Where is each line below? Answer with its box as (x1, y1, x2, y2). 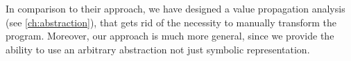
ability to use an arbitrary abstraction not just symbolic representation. (6, 42, 310, 56)
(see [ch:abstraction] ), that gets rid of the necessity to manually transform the (6, 15, 337, 29)
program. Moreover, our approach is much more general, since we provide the (6, 28, 334, 43)
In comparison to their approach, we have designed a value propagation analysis (6, 1, 345, 15)
